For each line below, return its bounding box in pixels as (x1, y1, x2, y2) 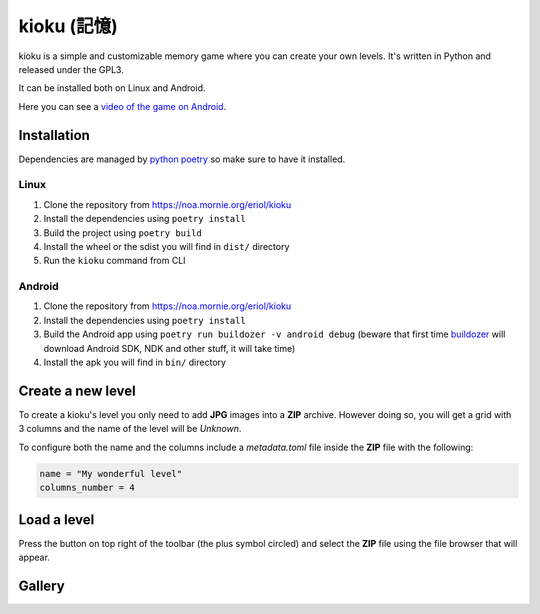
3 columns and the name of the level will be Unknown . (18, 423, 242, 435)
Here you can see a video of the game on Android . (18, 100, 227, 112)
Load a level (18, 511, 95, 528)
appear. (18, 551, 50, 563)
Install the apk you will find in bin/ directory (43, 356, 227, 369)
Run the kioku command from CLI (43, 255, 186, 267)
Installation (18, 126, 90, 144)
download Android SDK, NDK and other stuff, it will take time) (43, 342, 296, 354)
